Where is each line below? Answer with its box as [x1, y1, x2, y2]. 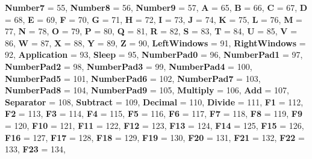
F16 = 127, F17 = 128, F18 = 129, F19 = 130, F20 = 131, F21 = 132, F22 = [5, 131, 305, 143]
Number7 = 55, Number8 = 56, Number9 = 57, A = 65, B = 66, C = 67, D [5, 1, 308, 13]
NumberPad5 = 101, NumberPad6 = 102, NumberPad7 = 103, [5, 72, 261, 84]
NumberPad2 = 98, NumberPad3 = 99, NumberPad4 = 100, [5, 60, 252, 72]
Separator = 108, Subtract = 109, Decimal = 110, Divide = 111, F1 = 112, [5, 95, 304, 108]
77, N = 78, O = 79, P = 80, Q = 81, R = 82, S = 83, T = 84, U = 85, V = [5, 25, 298, 37]
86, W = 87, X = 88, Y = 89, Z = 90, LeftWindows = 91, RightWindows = [5, 36, 306, 49]
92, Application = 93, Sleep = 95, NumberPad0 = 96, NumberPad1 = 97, [5, 48, 303, 61]
